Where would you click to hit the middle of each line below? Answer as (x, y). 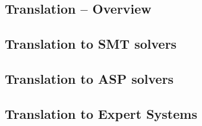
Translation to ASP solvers (89, 78)
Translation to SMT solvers (91, 44)
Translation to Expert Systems (101, 113)
